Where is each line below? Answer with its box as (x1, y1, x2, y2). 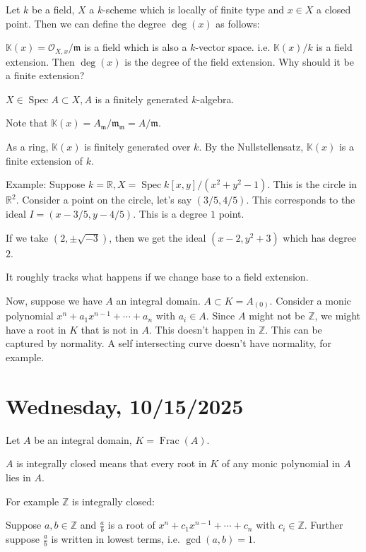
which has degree (283, 230, 357, 245)
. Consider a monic (269, 293, 351, 307)
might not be (249, 308, 305, 323)
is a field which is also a (84, 40, 187, 54)
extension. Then (6, 54, 75, 69)
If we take (6, 230, 49, 245)
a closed (317, 2, 351, 16)
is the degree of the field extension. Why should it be (124, 54, 354, 69)
